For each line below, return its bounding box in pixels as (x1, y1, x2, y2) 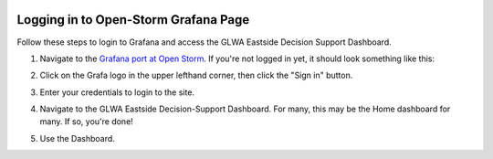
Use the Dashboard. (39, 132, 116, 143)
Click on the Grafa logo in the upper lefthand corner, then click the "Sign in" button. (39, 69, 353, 81)
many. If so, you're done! (39, 116, 134, 127)
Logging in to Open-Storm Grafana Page (16, 12, 250, 27)
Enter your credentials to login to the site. (39, 87, 195, 98)
